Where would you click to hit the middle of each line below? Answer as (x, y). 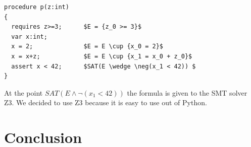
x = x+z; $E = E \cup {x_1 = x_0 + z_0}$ (102, 56)
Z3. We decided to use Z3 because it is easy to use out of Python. (106, 102)
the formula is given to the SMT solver (187, 92)
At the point (23, 92)
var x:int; (29, 36)
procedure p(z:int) (37, 7)
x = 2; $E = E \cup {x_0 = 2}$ (87, 47)
